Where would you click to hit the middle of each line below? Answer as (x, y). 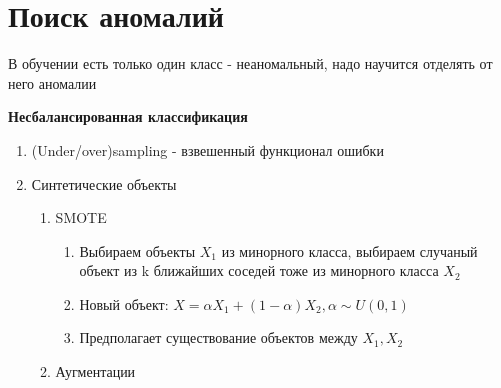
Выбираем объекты (137, 250)
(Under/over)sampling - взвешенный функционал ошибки (207, 149)
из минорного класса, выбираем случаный (349, 250)
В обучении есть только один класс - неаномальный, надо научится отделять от (250, 63)
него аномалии (52, 82)
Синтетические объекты (104, 183)
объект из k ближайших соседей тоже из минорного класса (259, 270)
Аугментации (95, 371)
